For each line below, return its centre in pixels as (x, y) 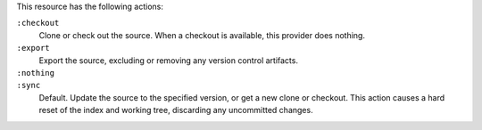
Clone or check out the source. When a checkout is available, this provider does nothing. (202, 35)
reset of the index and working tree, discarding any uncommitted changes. (176, 110)
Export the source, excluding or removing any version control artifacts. (169, 60)
